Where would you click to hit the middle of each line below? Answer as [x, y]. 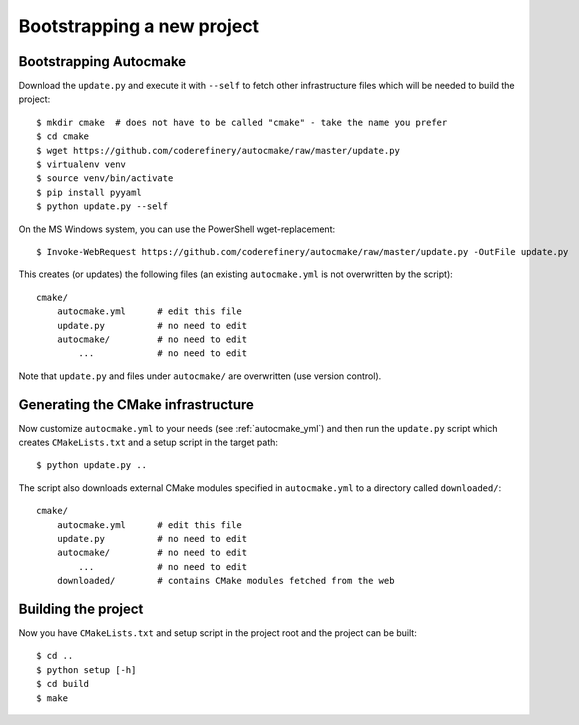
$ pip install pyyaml [89, 192]
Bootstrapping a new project [139, 26]
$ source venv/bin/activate [105, 178]
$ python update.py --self [102, 206]
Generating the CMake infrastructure [136, 404]
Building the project [81, 608]
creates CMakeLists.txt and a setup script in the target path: [148, 442]
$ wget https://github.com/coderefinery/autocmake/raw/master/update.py [218, 150]
